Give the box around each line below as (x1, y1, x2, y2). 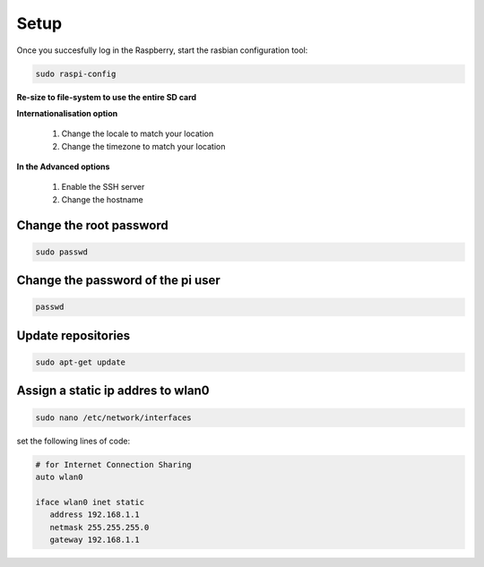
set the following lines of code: (16, 435, 130, 446)
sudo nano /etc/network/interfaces (35, 412, 192, 423)
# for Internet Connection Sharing (35, 460, 192, 469)
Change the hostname (61, 193, 143, 205)
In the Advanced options (16, 161, 110, 172)
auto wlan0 (35, 472, 83, 482)
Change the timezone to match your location (61, 141, 226, 151)
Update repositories (16, 328, 131, 343)
